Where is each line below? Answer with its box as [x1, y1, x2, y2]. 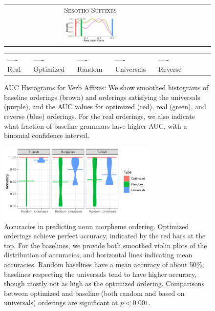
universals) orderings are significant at [4, 297, 118, 308]
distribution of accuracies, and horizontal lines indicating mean [4, 250, 193, 260]
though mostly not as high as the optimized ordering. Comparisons [4, 278, 205, 289]
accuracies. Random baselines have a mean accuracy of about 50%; [4, 259, 204, 270]
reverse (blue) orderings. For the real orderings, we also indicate [4, 111, 195, 121]
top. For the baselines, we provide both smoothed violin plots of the [4, 240, 207, 250]
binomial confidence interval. [4, 130, 90, 140]
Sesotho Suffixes [64, 4, 117, 15]
